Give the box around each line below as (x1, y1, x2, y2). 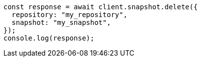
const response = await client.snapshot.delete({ (3, 3, 198, 11)
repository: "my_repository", (11, 11, 127, 19)
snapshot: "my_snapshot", (11, 19, 111, 26)
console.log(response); (3, 34, 95, 42)
